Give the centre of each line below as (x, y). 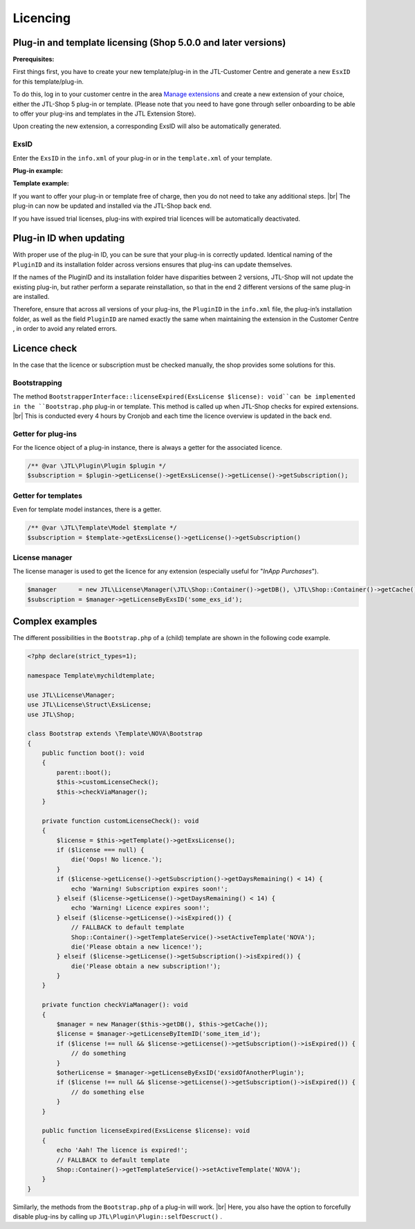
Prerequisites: (34, 60)
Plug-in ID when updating (69, 238)
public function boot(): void (93, 753)
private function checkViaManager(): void (115, 1005)
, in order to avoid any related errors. (65, 329)
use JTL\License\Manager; (71, 695)
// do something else (108, 1092)
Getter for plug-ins (45, 434)
